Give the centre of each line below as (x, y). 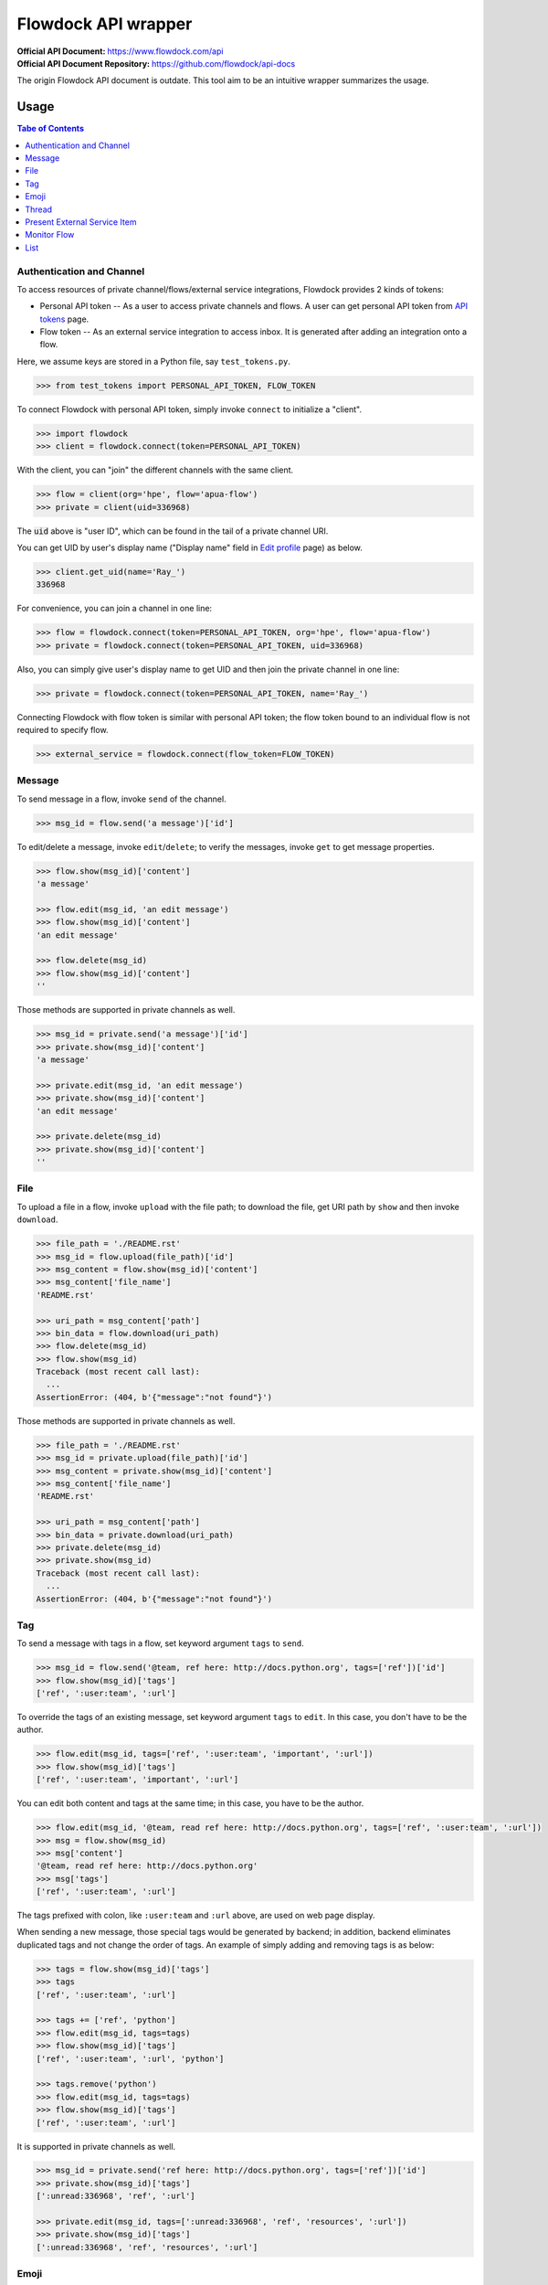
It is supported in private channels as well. (96, 2146)
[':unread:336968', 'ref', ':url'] (116, 2196)
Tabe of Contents (50, 129)
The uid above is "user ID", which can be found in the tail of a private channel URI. (173, 531)
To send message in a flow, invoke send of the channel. (122, 799)
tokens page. (64, 319)
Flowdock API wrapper (105, 24)
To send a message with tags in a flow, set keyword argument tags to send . (161, 1643)
